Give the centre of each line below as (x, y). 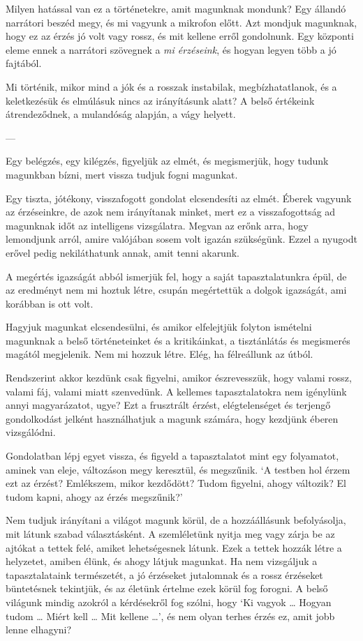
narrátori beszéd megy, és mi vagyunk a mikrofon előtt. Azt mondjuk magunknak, (181, 22)
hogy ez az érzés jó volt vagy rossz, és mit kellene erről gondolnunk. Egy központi (180, 36)
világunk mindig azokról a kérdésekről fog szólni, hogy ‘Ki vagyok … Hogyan (169, 602)
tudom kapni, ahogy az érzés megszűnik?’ (94, 496)
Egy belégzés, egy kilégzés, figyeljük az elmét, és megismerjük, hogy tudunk (167, 161)
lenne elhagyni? (39, 629)
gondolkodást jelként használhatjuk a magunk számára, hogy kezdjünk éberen (172, 418)
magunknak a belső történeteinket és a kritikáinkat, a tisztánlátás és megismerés (178, 340)
